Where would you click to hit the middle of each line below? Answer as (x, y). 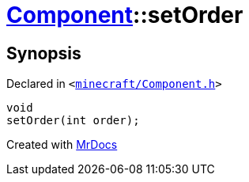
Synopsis (44, 53)
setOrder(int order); (73, 121)
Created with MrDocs (62, 145)
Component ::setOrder (125, 15)
